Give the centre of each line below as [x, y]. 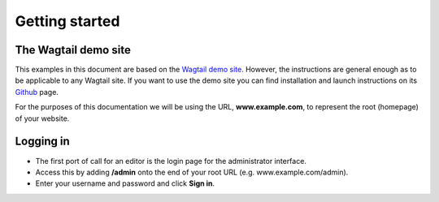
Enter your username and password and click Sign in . [125, 183]
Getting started [67, 21]
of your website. [42, 118]
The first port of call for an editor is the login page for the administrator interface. [171, 161]
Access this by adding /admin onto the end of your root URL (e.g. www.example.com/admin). [192, 172]
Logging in [43, 142]
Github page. [37, 92]
